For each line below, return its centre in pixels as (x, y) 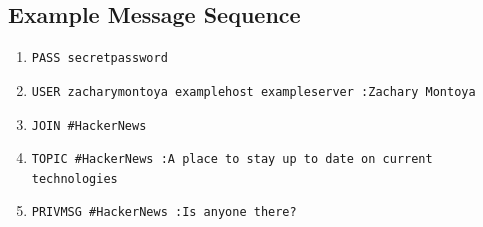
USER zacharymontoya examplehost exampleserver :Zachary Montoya (253, 91)
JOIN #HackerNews (89, 125)
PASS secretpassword (99, 58)
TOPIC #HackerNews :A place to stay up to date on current (232, 159)
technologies (74, 178)
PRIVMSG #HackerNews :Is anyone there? (164, 212)
